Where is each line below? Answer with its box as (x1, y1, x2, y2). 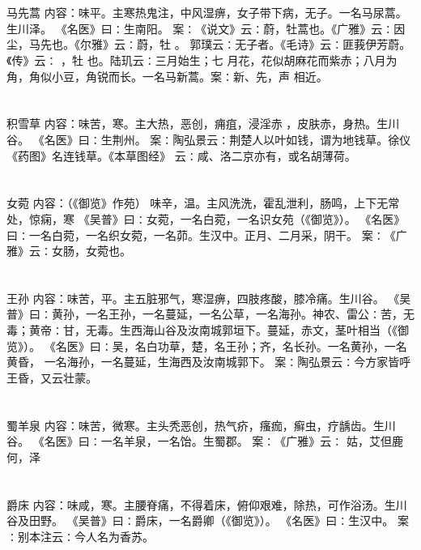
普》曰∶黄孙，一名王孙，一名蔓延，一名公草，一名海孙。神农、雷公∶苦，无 (6, 305, 415, 322)
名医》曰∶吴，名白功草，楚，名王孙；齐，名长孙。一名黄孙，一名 (55, 337, 407, 354)
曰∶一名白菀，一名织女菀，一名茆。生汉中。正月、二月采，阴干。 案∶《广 (6, 226, 407, 243)
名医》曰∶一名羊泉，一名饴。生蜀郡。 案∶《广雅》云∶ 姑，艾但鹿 (44, 433, 403, 450)
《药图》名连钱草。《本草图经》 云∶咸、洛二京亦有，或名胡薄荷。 (6, 147, 356, 164)
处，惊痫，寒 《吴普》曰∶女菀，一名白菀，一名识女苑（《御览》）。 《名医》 (6, 210, 406, 227)
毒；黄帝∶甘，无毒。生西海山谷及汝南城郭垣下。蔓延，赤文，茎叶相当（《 (6, 322, 398, 339)
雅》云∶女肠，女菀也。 (6, 242, 131, 259)
